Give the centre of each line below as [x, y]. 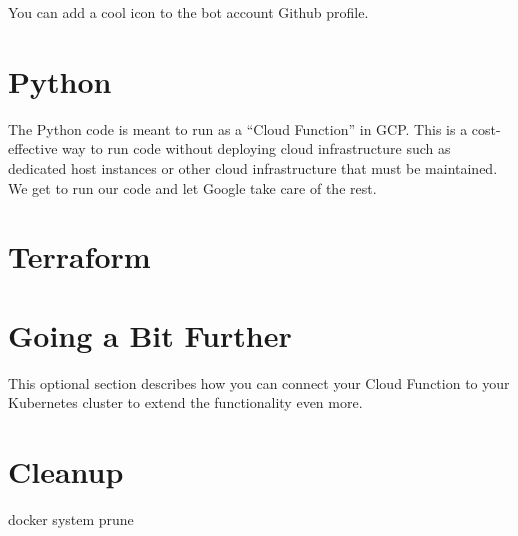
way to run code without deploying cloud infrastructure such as [256, 148]
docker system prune [71, 518]
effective [33, 148]
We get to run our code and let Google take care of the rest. [192, 187]
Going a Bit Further [150, 334]
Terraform [79, 256]
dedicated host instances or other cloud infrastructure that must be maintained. [253, 167]
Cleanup [66, 470]
